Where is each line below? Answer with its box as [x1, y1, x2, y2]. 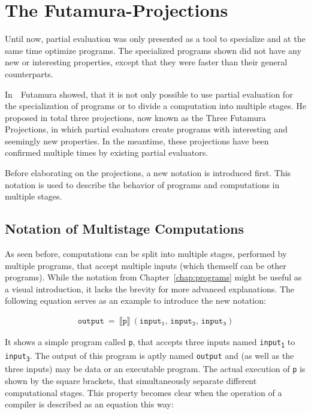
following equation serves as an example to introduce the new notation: [5, 294, 266, 307]
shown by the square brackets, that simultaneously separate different [5, 374, 257, 387]
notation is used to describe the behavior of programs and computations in [5, 178, 280, 191]
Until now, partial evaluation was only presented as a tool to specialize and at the [5, 32, 306, 45]
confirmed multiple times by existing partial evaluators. [5, 146, 209, 159]
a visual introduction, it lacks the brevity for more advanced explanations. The [5, 282, 295, 295]
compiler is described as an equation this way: [5, 398, 174, 410]
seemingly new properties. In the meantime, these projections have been [5, 134, 269, 147]
